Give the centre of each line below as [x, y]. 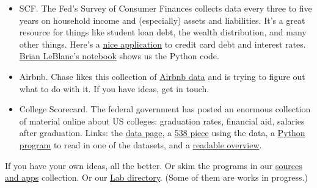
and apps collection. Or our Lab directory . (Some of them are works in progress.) [156, 177]
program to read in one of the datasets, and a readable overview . [140, 144]
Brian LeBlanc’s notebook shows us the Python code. [119, 56]
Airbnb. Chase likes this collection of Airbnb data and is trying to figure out [162, 76]
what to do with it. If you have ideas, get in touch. [114, 88]
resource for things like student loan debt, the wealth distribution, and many [163, 32]
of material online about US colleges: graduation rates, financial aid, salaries [162, 121]
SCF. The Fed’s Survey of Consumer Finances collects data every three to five [166, 8]
